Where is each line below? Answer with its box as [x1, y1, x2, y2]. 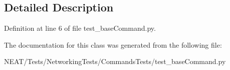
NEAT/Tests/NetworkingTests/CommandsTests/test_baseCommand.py [4, 56, 226, 67]
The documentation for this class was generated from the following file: [4, 39, 222, 50]
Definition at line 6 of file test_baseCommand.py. [4, 23, 156, 33]
